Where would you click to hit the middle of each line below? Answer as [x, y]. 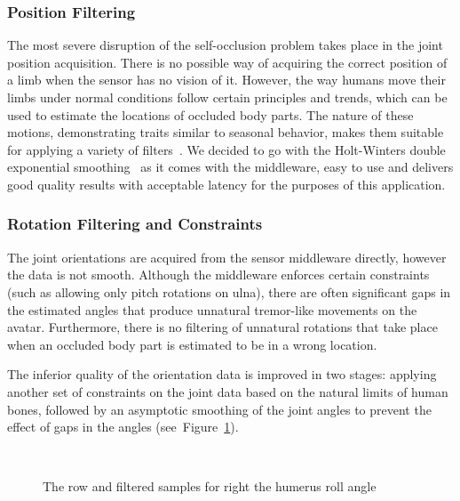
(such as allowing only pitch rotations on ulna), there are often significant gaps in [229, 291]
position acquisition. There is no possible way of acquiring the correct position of [227, 62]
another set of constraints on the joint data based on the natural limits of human [228, 391]
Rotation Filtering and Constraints [135, 224]
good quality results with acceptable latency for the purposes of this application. [226, 184]
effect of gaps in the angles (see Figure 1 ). [123, 427]
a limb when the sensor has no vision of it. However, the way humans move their [226, 80]
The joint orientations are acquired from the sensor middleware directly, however [227, 257]
